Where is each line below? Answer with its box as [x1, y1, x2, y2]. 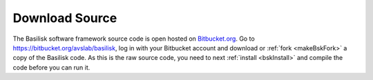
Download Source [12, 10, 117, 26]
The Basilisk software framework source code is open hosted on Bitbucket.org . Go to [12, 34, 255, 43]
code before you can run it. [12, 63, 90, 72]
